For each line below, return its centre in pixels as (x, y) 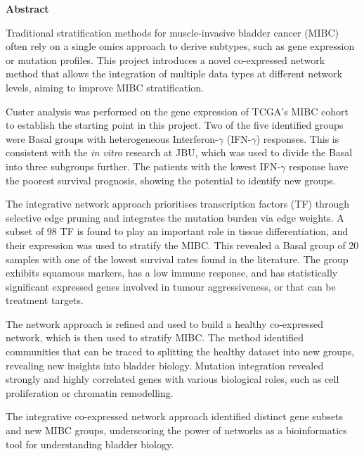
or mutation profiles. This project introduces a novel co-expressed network (165, 59)
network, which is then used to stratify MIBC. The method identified (155, 337)
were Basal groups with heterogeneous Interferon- (112, 138)
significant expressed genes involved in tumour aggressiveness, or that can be (171, 286)
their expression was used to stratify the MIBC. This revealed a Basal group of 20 (182, 245)
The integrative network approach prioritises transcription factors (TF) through (177, 204)
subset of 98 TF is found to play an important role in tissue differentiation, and (177, 231)
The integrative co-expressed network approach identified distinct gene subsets (175, 416)
